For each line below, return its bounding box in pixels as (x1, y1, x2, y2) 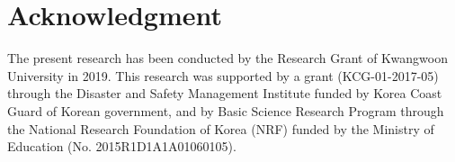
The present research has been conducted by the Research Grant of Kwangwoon (7, 49, 448, 67)
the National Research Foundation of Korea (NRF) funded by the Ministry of (7, 119, 434, 138)
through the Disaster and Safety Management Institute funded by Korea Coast (7, 84, 442, 103)
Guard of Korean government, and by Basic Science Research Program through (7, 101, 444, 120)
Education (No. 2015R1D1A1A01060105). (7, 137, 236, 156)
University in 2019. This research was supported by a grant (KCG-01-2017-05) (7, 66, 439, 85)
